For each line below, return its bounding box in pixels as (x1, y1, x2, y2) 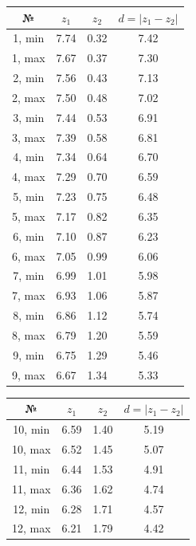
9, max (12, 366, 45, 383)
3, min (13, 108, 45, 125)
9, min (13, 346, 45, 363)
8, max (12, 327, 45, 343)
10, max (12, 440, 51, 457)
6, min (13, 227, 45, 244)
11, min (13, 460, 50, 477)
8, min (13, 307, 45, 324)
